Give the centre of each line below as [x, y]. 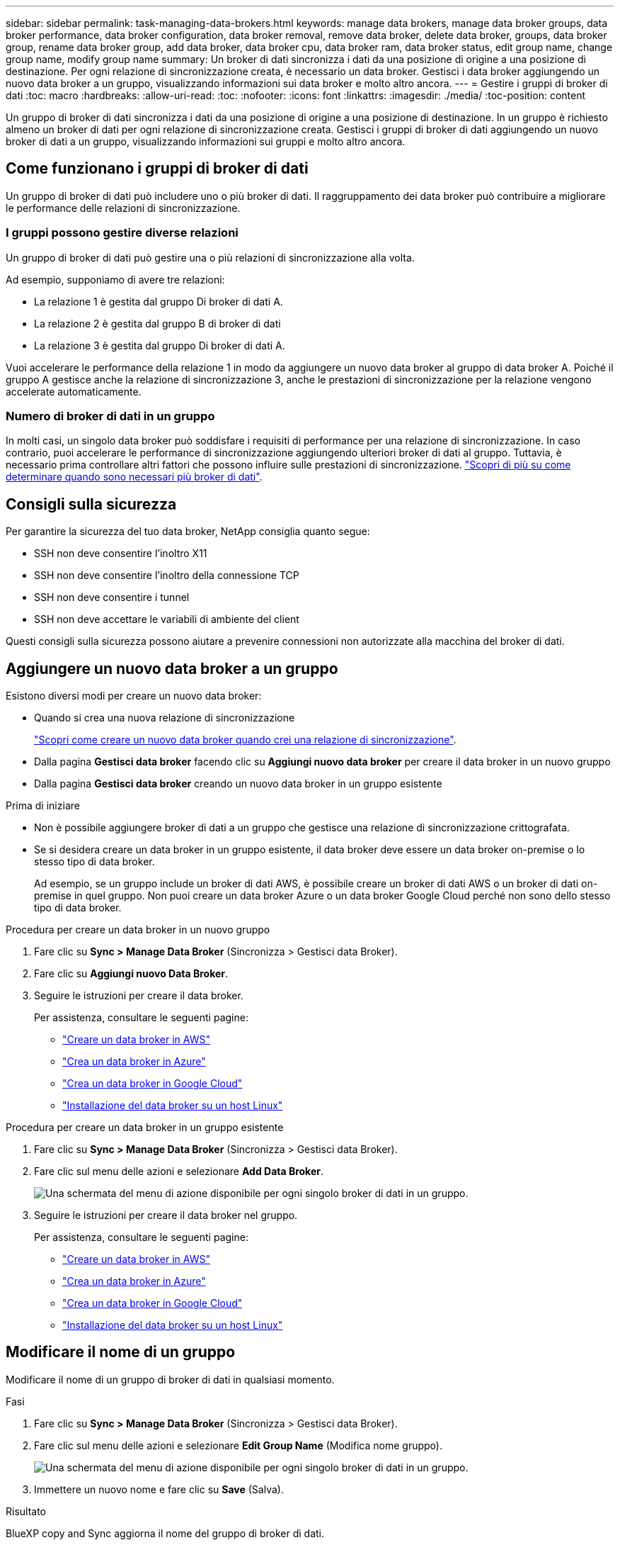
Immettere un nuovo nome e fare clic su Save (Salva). [159, 1489]
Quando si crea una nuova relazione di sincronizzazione [165, 718]
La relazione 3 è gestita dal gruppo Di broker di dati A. [160, 345]
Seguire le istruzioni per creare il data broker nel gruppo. [166, 1215]
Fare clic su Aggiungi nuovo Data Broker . [131, 974]
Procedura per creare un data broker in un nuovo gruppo [138, 930]
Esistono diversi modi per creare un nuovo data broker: [134, 696]
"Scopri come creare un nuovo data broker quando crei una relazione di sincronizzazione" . [245, 740]
